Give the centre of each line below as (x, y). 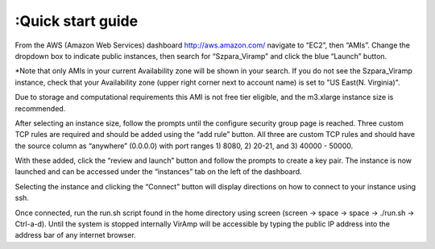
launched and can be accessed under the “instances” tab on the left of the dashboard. (158, 172)
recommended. (40, 108)
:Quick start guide (77, 21)
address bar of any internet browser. (75, 235)
